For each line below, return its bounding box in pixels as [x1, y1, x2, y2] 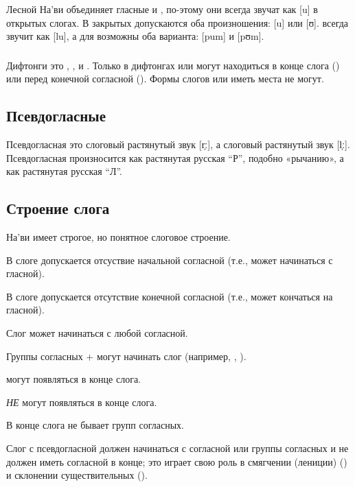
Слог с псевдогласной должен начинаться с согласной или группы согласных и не [6, 440, 349, 455]
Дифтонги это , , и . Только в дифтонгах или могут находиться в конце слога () [6, 58, 340, 72]
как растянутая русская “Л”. [6, 164, 122, 178]
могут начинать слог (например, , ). [96, 348, 247, 363]
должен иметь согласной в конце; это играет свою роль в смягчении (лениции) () [6, 454, 347, 468]
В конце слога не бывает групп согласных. [6, 418, 184, 432]
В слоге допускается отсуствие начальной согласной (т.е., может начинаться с [6, 252, 333, 267]
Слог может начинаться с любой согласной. [6, 325, 188, 340]
